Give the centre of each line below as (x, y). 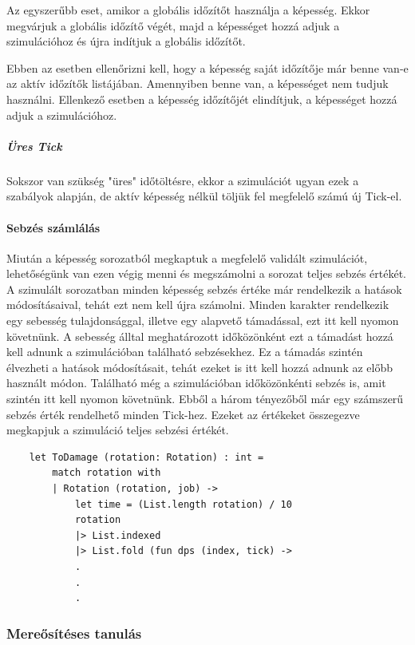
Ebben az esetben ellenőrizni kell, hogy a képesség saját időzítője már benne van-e (207, 67)
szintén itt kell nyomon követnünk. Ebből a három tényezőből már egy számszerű (205, 399)
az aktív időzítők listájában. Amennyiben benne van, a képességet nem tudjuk (198, 83)
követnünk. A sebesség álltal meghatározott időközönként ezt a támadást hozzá (200, 336)
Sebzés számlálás (53, 227)
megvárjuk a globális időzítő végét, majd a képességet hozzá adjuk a (173, 25)
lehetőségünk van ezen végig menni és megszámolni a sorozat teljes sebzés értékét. (206, 273)
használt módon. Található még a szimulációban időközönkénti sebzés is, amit (196, 383)
